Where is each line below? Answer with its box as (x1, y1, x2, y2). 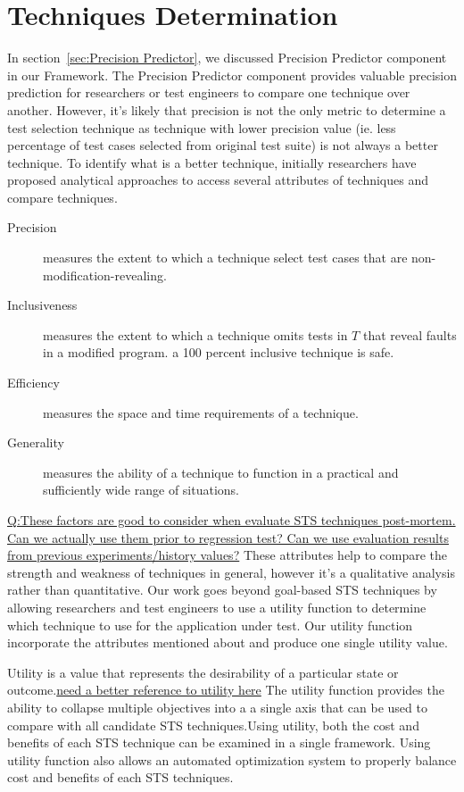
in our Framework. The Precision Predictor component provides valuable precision (7, 65, 457, 84)
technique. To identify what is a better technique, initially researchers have (7, 153, 417, 171)
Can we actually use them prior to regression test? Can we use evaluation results (7, 528, 449, 546)
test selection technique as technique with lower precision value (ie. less (7, 118, 396, 137)
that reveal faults (362, 325, 457, 344)
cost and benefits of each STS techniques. (7, 768, 234, 787)
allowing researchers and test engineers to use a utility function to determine (7, 597, 427, 616)
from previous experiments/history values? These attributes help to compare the (7, 546, 448, 564)
